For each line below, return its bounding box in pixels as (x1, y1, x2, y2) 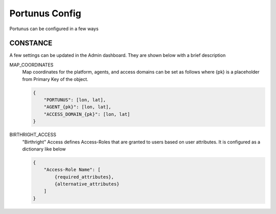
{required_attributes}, (54, 174, 114, 180)
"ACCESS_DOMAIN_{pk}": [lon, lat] (43, 111, 130, 117)
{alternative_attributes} (54, 181, 120, 187)
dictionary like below (22, 146, 66, 152)
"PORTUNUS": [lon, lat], (43, 97, 106, 102)
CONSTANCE (9, 39, 53, 48)
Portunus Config (9, 8, 81, 19)
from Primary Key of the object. (22, 76, 89, 82)
